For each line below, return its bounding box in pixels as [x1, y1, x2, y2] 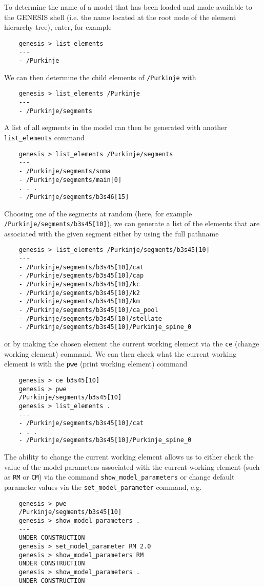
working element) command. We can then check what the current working [4, 348, 237, 359]
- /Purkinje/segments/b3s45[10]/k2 [18, 289, 140, 297]
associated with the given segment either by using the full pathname [4, 228, 219, 239]
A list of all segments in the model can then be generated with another [4, 122, 227, 133]
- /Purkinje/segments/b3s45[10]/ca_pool [18, 306, 158, 314]
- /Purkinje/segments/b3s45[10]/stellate [18, 315, 162, 322]
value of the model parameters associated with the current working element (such [4, 461, 260, 472]
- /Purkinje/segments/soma [18, 167, 111, 175]
